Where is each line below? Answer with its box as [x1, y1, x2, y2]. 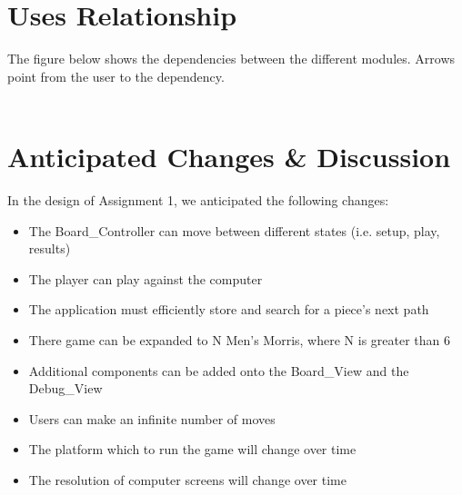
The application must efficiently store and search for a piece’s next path [28, 300, 429, 319]
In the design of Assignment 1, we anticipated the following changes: [7, 191, 389, 210]
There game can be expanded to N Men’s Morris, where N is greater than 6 [28, 331, 450, 349]
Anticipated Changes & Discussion [7, 138, 451, 175]
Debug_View [28, 379, 103, 398]
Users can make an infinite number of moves [28, 409, 276, 428]
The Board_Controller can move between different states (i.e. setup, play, [28, 221, 440, 240]
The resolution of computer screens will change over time [28, 470, 346, 489]
